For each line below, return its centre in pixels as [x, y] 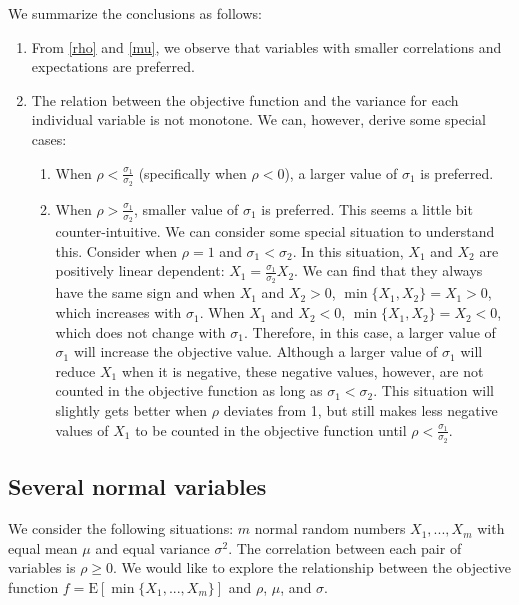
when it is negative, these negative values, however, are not [302, 370]
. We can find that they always [388, 270]
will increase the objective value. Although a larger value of [255, 351]
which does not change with [140, 331]
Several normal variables [137, 486]
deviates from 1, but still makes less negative [360, 410]
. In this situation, [348, 250]
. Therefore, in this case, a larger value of [369, 331]
